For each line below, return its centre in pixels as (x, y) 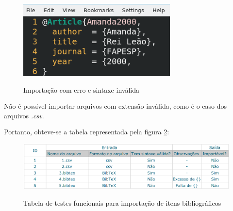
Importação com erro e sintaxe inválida (81, 89)
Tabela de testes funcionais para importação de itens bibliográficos (122, 203)
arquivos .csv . (24, 115)
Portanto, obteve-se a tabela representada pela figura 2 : (87, 132)
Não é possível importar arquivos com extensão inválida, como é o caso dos (116, 106)
